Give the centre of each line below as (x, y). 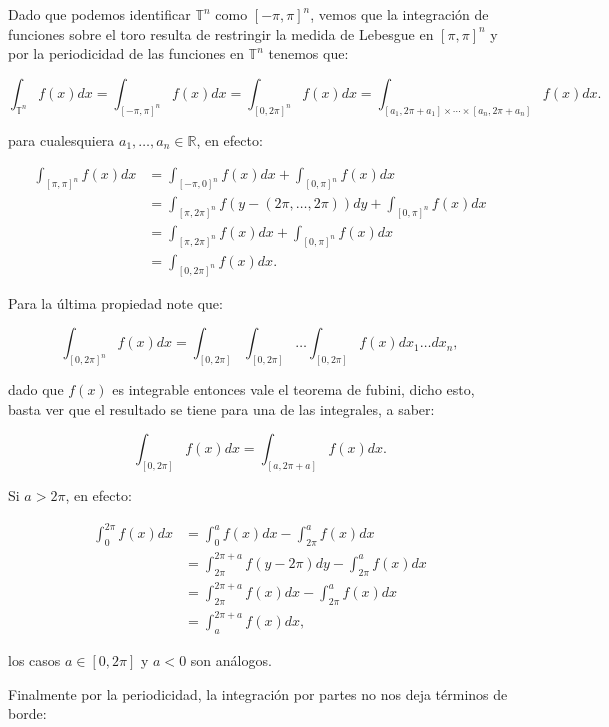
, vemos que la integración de (399, 14)
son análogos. (231, 660)
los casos (34, 660)
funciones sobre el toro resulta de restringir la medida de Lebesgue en (221, 33)
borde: (27, 713)
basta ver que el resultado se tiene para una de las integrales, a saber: (221, 408)
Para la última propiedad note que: (115, 302)
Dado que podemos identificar (99, 14)
